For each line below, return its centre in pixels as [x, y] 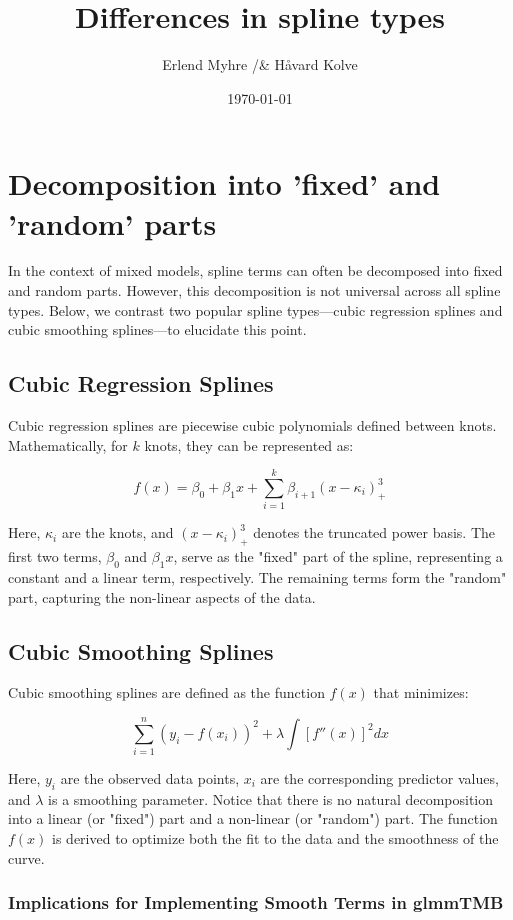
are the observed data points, [150, 778]
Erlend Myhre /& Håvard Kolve [260, 64]
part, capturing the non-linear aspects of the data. [162, 596]
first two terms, [55, 556]
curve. [26, 857]
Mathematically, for [68, 444]
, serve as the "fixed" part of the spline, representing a [338, 556]
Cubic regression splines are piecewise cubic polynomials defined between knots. [252, 425]
